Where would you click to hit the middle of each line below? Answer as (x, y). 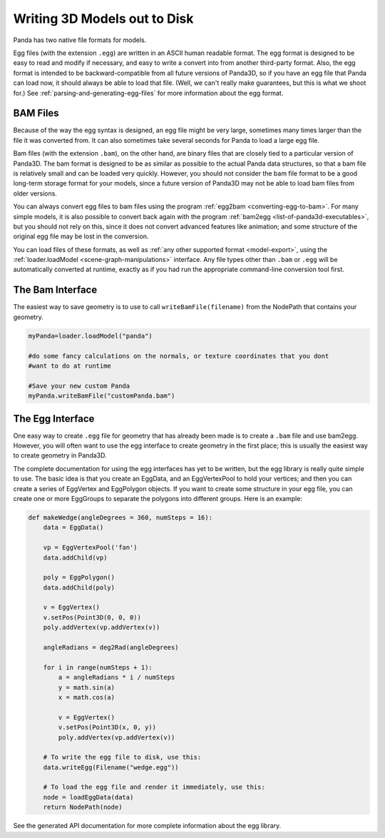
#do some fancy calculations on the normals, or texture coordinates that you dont (179, 356)
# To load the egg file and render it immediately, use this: (154, 787)
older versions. (35, 193)
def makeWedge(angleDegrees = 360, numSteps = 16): (120, 517)
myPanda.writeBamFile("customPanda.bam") (102, 396)
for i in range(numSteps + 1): (98, 667)
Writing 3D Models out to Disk (103, 19)
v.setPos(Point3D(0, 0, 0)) (92, 617)
